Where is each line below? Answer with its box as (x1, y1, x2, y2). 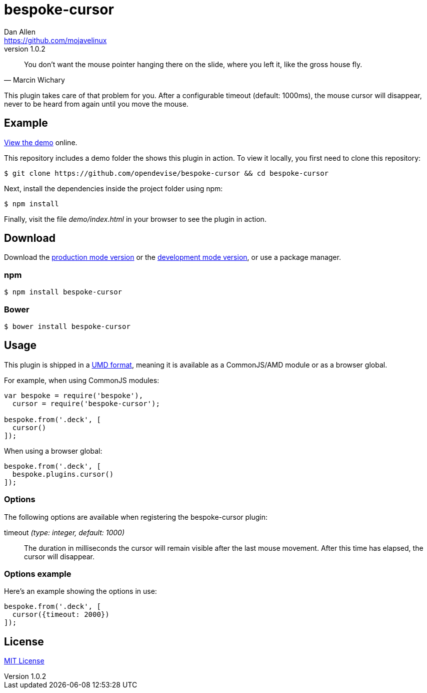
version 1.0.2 (4, 44, 45, 53)
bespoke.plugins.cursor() (12, 470, 114, 478)
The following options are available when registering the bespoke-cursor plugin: (4, 512, 268, 521)
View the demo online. (4, 138, 77, 147)
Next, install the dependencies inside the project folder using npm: (4, 184, 223, 193)
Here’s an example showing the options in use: (4, 587, 157, 596)
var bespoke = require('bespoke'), (4, 391, 143, 400)
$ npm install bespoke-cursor (4, 288, 122, 296)
